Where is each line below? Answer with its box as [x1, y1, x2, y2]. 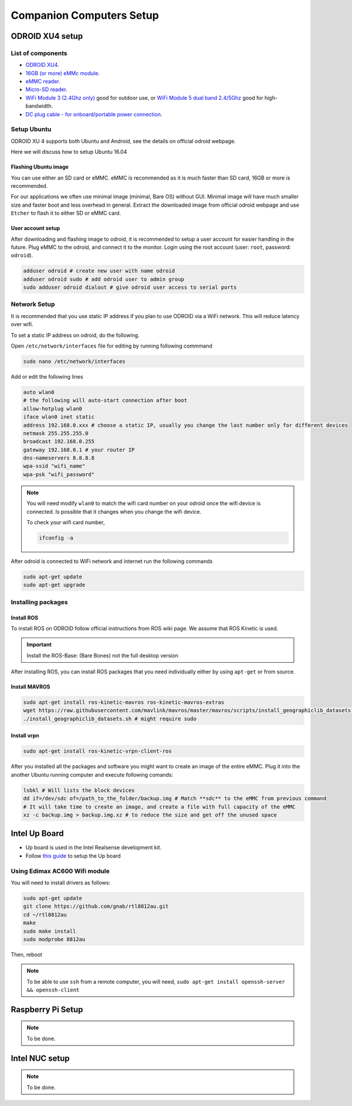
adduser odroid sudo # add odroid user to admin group [23, 276, 184, 282]
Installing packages [11, 598, 69, 606]
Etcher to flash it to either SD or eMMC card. [11, 210, 121, 217]
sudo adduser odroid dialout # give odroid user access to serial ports [23, 284, 237, 291]
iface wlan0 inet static [23, 414, 95, 420]
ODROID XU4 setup [11, 31, 83, 41]
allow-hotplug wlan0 [23, 405, 82, 412]
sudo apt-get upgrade [23, 582, 86, 588]
